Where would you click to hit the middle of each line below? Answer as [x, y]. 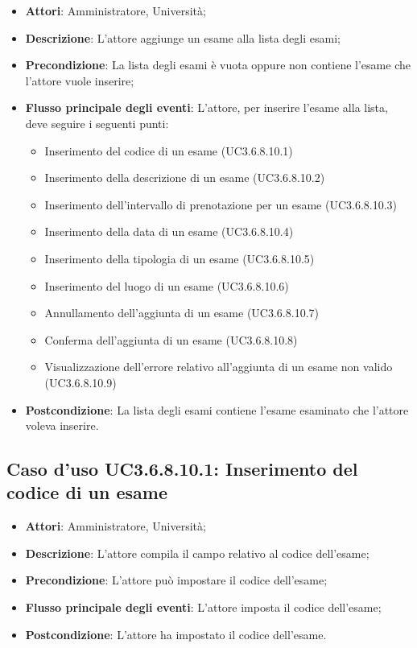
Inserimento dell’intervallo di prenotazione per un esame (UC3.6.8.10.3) [221, 204]
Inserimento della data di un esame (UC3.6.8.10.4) [169, 231]
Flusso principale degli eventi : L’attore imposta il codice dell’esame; [203, 607]
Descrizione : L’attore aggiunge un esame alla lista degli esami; [183, 37]
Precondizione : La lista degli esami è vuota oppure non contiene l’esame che [218, 65]
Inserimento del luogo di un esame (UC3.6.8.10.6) [167, 285]
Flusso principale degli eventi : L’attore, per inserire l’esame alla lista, [206, 107]
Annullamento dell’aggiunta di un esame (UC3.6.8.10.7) [182, 313]
